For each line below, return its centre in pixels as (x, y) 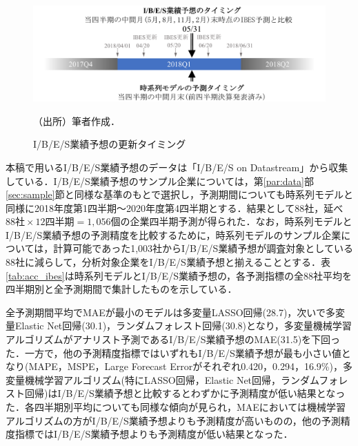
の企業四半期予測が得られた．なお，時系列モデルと (236, 221)
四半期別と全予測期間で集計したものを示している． (121, 289)
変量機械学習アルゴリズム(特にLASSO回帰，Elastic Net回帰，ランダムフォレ (177, 379)
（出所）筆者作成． (77, 120)
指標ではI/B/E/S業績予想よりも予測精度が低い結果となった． (154, 434)
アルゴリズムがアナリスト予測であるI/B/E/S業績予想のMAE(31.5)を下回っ (173, 339)
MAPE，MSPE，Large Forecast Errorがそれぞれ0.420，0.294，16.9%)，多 (190, 366)
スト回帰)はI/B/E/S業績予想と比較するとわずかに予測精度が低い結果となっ (176, 393)
